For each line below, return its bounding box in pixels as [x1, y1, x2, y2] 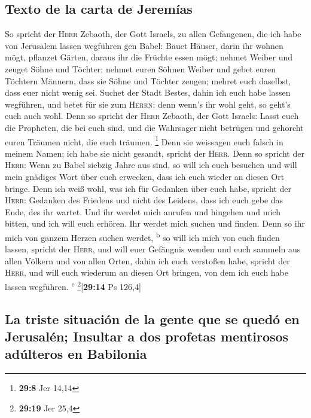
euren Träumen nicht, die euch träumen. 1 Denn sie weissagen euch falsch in [5, 133, 283, 148]
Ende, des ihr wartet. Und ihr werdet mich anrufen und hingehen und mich [5, 205, 280, 218]
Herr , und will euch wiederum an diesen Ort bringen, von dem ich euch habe [5, 266, 289, 279]
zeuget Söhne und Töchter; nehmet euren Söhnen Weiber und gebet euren [5, 62, 276, 75]
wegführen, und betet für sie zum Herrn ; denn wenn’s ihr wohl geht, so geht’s [5, 97, 291, 110]
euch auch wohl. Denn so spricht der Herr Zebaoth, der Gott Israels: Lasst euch [5, 109, 299, 122]
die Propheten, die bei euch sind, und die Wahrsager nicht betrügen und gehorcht [5, 121, 304, 133]
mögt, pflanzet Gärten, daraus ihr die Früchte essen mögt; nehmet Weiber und [5, 51, 293, 63]
